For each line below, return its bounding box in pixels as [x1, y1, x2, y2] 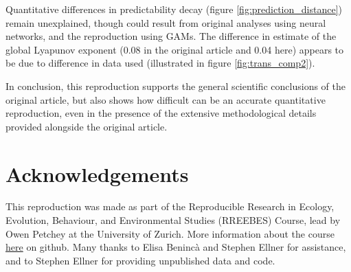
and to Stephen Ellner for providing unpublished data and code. [5, 253, 275, 267]
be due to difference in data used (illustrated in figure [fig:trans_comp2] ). [5, 56, 315, 70]
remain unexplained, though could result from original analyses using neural [5, 15, 326, 30]
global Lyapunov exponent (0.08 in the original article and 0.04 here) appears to [5, 42, 344, 56]
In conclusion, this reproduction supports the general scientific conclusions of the [5, 78, 346, 93]
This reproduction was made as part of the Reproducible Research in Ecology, [5, 199, 335, 214]
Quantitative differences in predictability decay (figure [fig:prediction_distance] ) [5, 2, 342, 16]
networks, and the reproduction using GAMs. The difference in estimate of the [5, 29, 337, 43]
